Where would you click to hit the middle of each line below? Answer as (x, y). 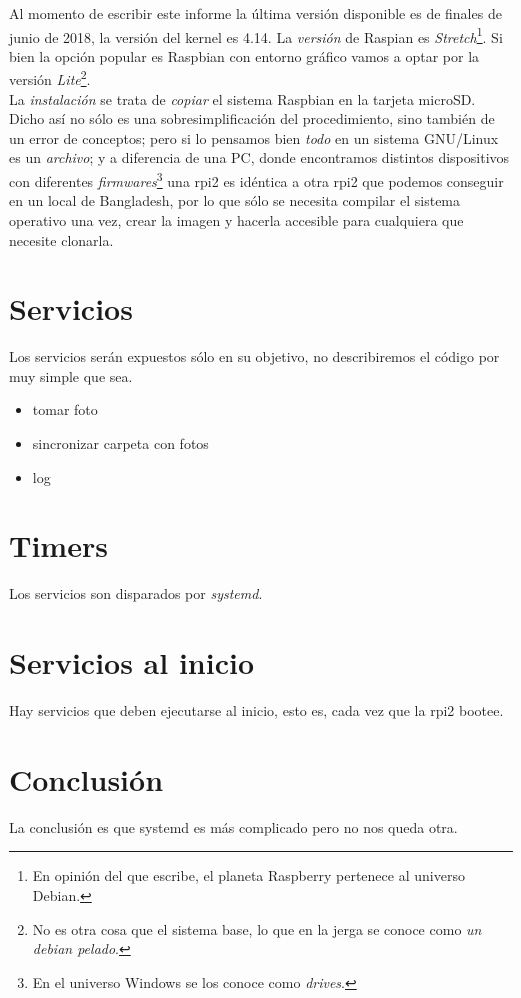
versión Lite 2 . (50, 78)
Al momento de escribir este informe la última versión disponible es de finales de (255, 13)
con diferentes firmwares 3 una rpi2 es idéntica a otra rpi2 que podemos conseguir (256, 179)
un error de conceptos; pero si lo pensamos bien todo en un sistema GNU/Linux (254, 137)
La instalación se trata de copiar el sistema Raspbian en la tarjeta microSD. (242, 98)
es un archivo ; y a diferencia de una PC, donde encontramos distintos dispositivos (259, 157)
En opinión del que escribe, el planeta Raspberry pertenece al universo (248, 875)
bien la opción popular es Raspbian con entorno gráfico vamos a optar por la (244, 55)
